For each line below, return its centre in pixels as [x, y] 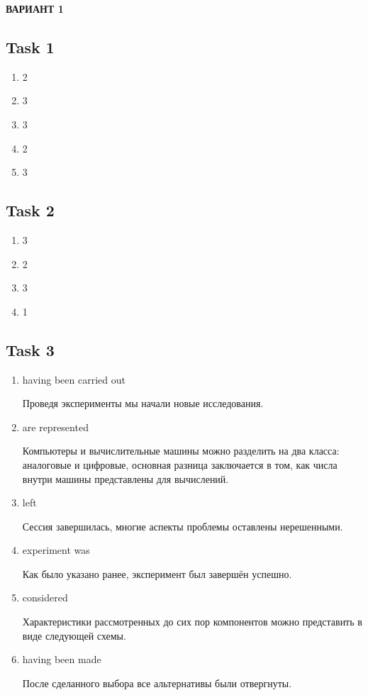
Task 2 [30, 210]
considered [45, 597]
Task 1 [30, 46]
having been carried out [74, 379]
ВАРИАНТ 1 [35, 9]
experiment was [56, 550]
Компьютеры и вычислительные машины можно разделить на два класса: [181, 451]
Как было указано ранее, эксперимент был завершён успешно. [157, 573]
